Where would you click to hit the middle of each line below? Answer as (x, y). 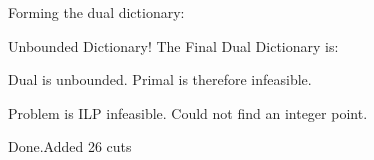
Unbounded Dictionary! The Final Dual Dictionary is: (173, 45)
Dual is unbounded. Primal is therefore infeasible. (160, 79)
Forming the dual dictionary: (96, 12)
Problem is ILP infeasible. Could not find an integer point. (188, 112)
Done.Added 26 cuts (70, 146)
